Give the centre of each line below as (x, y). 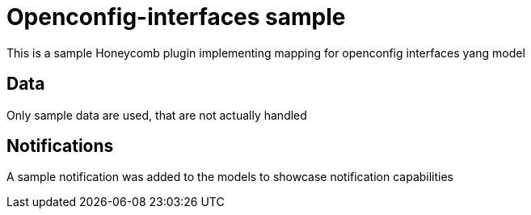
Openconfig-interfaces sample (176, 17)
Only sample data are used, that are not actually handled (157, 115)
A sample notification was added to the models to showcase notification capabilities (230, 177)
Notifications (60, 146)
